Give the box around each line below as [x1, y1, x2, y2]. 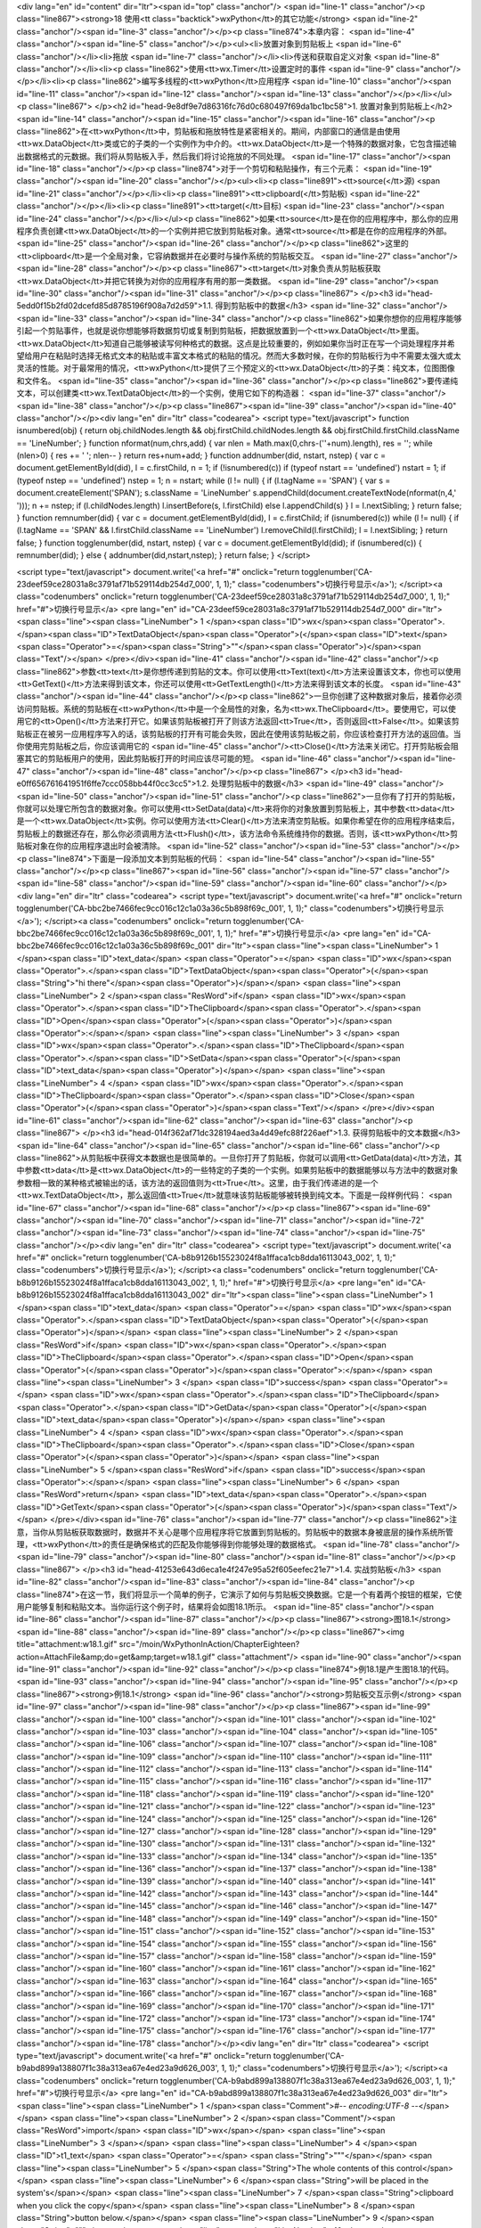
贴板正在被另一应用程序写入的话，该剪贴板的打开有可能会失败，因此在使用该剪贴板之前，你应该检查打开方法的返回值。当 [16, 728, 461, 739]
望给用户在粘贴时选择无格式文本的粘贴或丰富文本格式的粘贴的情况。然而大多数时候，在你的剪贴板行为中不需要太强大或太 [16, 350, 461, 361]
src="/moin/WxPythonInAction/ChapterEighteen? [118, 1639, 300, 1650]
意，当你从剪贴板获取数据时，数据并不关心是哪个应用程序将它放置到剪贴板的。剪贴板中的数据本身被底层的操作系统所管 [16, 1527, 453, 1537]
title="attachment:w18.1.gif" [16, 1639, 118, 1650]
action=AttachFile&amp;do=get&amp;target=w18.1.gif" [16, 1651, 216, 1662]
